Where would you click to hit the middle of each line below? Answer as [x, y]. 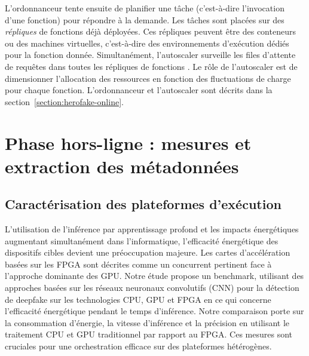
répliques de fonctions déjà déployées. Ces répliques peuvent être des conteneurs [150, 31]
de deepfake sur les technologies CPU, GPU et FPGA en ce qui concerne [138, 299]
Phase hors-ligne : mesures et [128, 142]
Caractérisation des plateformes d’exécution [143, 204]
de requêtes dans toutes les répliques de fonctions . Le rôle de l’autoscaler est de [151, 66]
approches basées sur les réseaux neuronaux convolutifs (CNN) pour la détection [152, 288]
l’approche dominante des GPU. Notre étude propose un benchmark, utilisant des [154, 276]
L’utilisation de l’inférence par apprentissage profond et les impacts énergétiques [152, 229]
